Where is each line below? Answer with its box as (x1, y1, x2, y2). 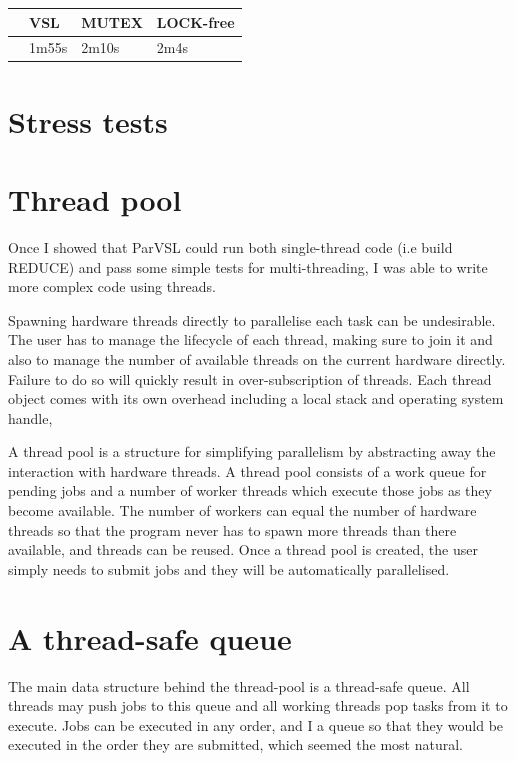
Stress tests (8, 100, 168, 141)
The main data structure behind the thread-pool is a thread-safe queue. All (8, 675, 470, 696)
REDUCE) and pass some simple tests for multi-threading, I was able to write (8, 256, 488, 277)
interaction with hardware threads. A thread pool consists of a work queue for (8, 460, 487, 481)
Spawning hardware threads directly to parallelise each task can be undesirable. (8, 309, 496, 330)
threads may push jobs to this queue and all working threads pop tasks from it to (8, 695, 508, 716)
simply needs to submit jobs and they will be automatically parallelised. (8, 558, 450, 579)
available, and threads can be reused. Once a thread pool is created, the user (8, 539, 478, 560)
